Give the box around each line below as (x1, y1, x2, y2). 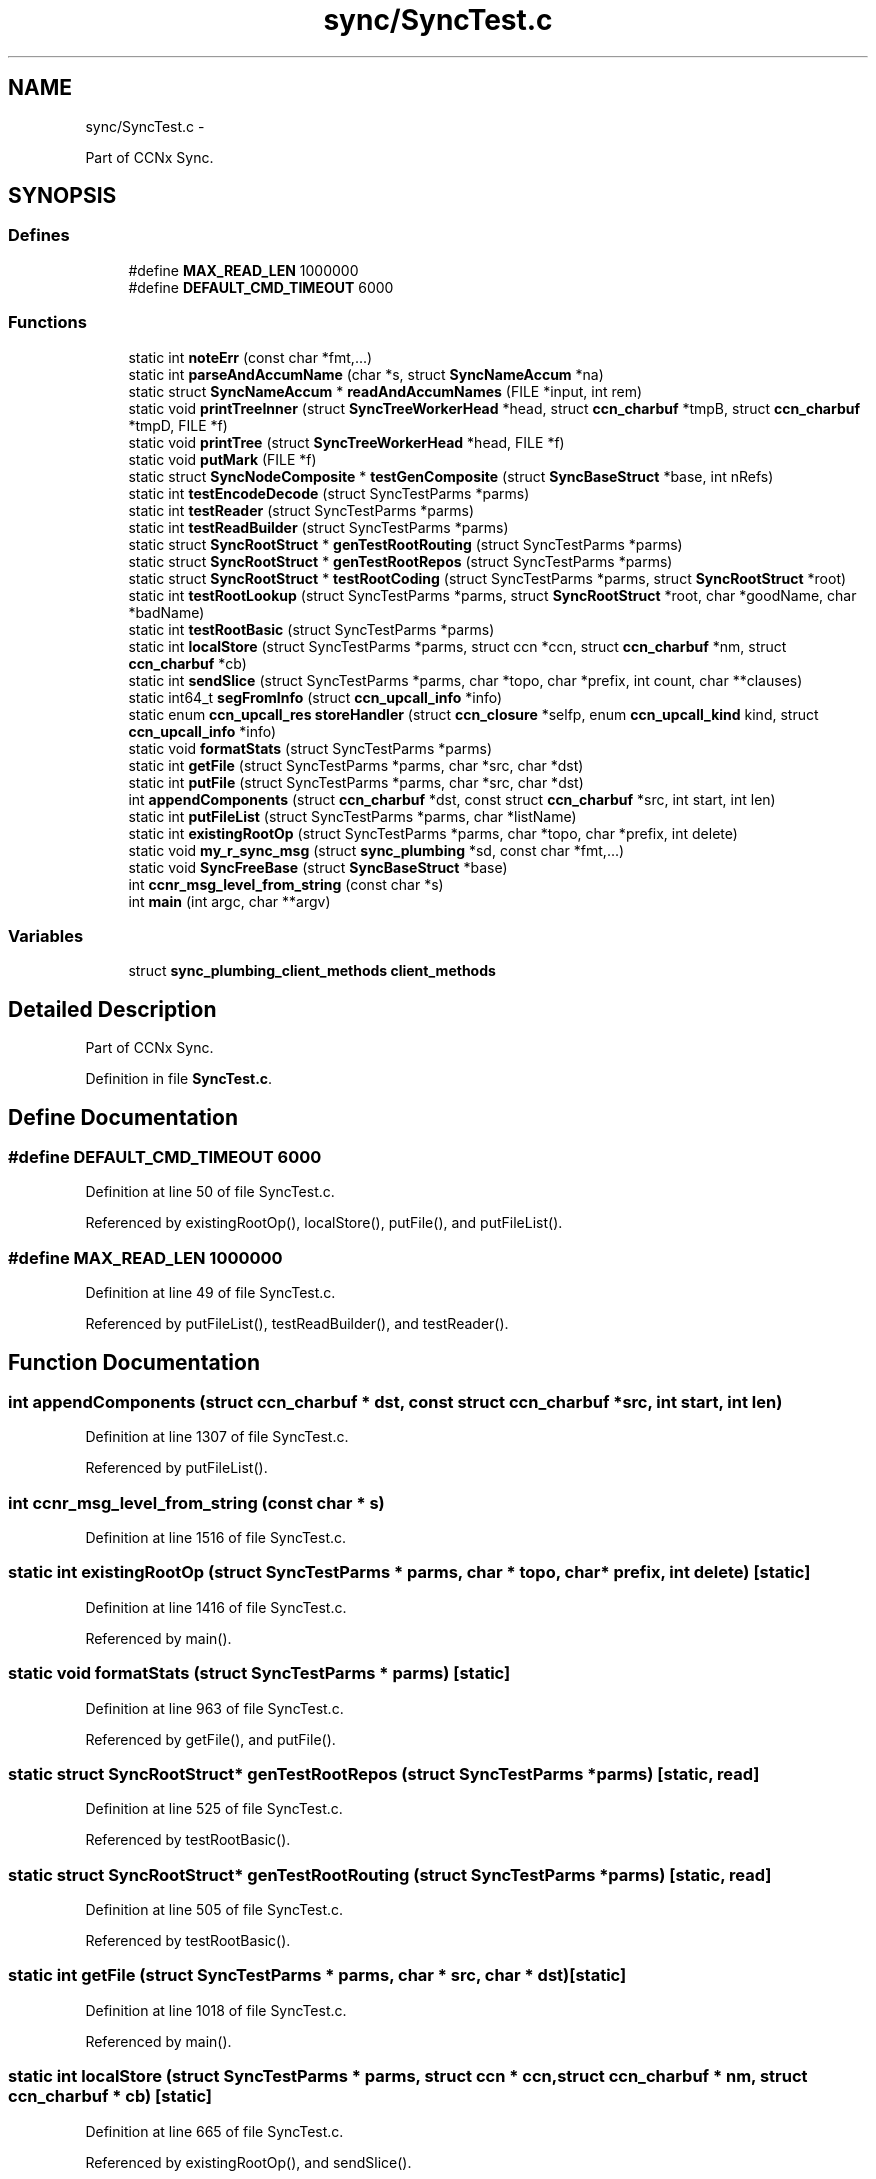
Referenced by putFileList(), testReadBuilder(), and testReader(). (85, 1315, 509, 1333)
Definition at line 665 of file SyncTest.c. (85, 2122, 344, 2140)
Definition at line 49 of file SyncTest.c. (85, 1284, 336, 1302)
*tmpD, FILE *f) (128, 416, 228, 434)
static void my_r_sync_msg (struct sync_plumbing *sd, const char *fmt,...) (128, 841, 625, 859)
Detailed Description (8, 996, 217, 1022)
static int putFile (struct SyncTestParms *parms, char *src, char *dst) (128, 773, 584, 791)
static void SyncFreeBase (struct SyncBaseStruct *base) (128, 858, 508, 876)
